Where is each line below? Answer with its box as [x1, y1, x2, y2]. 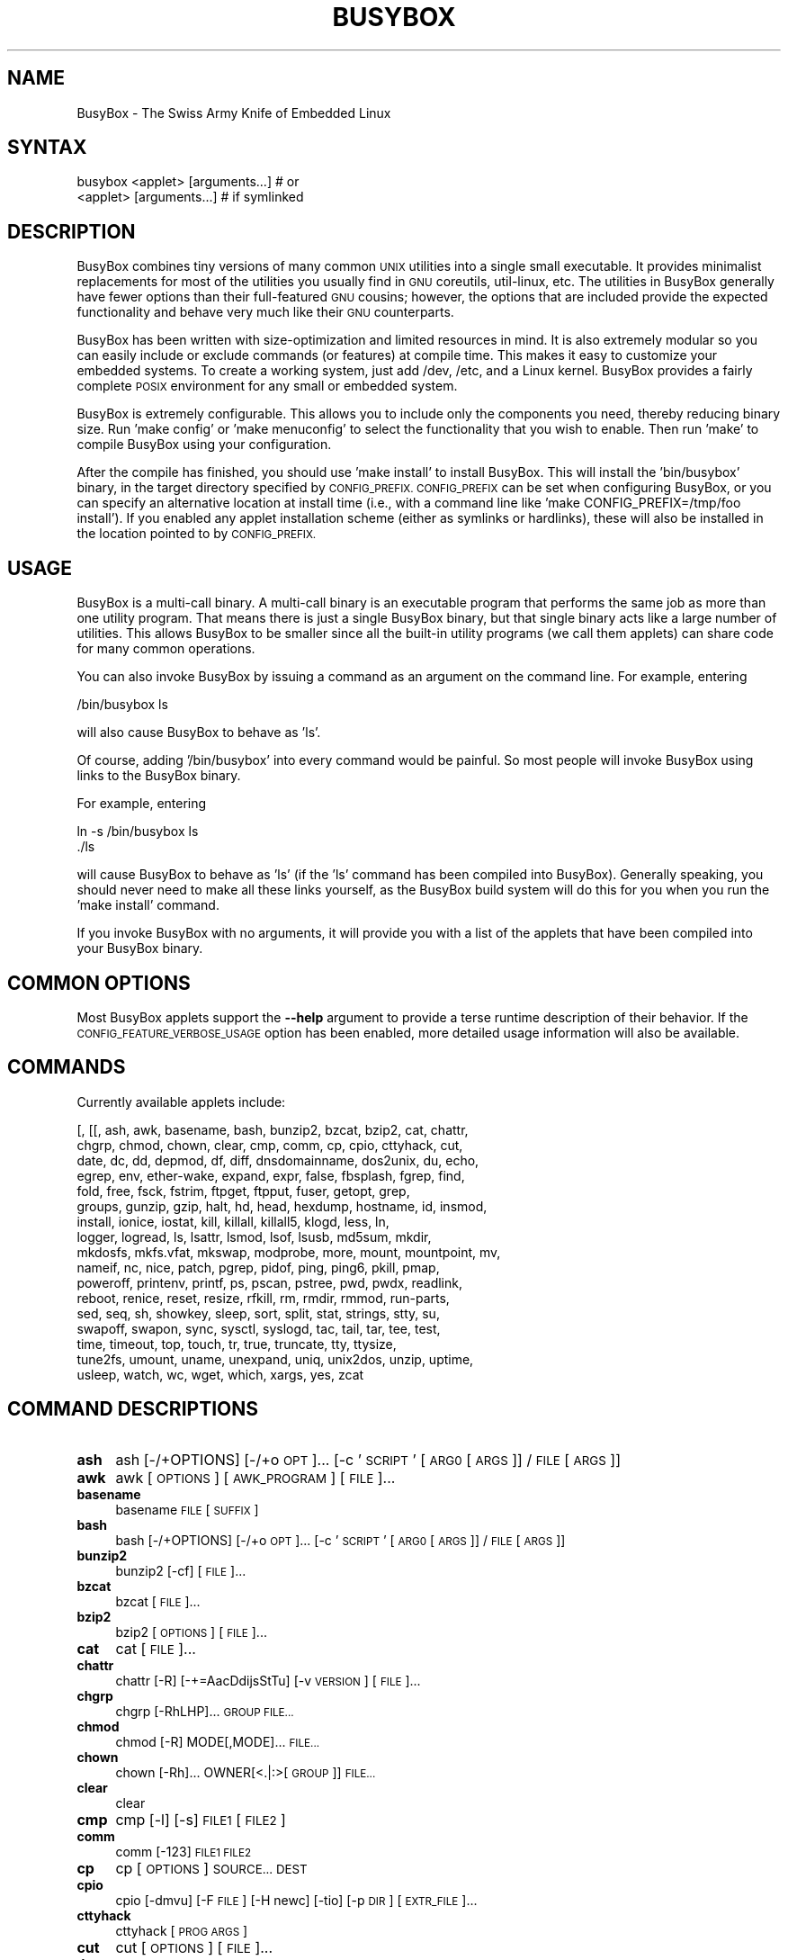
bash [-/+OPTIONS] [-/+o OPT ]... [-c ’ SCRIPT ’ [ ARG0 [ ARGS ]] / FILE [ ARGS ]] [115, 1532, 566, 1548]
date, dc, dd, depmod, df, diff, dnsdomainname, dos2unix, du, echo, [76, 1152, 479, 1168]
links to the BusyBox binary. [76, 768, 241, 784]
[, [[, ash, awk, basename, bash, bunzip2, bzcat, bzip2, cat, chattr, [76, 1121, 469, 1137]
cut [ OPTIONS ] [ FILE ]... [115, 1938, 273, 1956]
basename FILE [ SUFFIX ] [115, 1501, 259, 1517]
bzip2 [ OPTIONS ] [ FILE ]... [115, 1623, 267, 1640]
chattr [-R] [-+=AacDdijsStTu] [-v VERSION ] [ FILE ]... [115, 1672, 421, 1688]
